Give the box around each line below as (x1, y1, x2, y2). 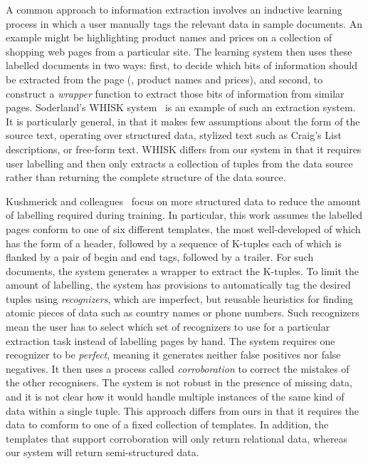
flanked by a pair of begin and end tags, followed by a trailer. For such (6, 249, 314, 264)
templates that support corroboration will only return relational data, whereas (6, 431, 348, 445)
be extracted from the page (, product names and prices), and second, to (6, 71, 323, 86)
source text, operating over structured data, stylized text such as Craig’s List (6, 128, 342, 143)
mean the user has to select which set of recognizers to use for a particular (6, 319, 330, 334)
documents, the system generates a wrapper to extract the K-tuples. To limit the (6, 263, 359, 278)
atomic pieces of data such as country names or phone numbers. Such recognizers (6, 305, 359, 320)
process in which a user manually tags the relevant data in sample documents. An (6, 16, 363, 31)
